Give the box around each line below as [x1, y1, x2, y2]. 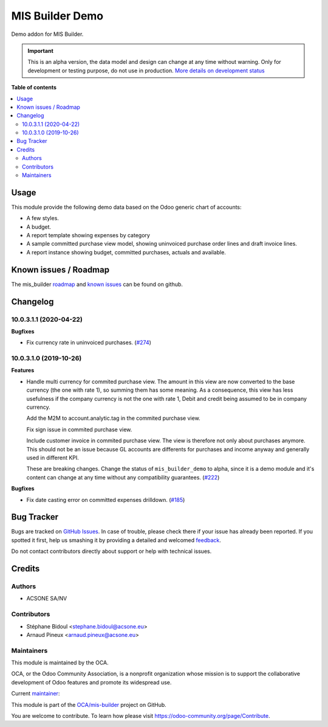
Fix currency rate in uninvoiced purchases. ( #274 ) [26, 339, 152, 346]
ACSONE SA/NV [26, 595, 67, 602]
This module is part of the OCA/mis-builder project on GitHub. [11, 701, 166, 708]
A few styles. [26, 215, 59, 222]
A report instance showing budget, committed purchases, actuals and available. [26, 248, 226, 256]
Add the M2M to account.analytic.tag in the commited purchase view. [26, 414, 200, 422]
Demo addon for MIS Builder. [11, 30, 84, 38]
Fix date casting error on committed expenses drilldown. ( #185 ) [26, 496, 185, 503]
